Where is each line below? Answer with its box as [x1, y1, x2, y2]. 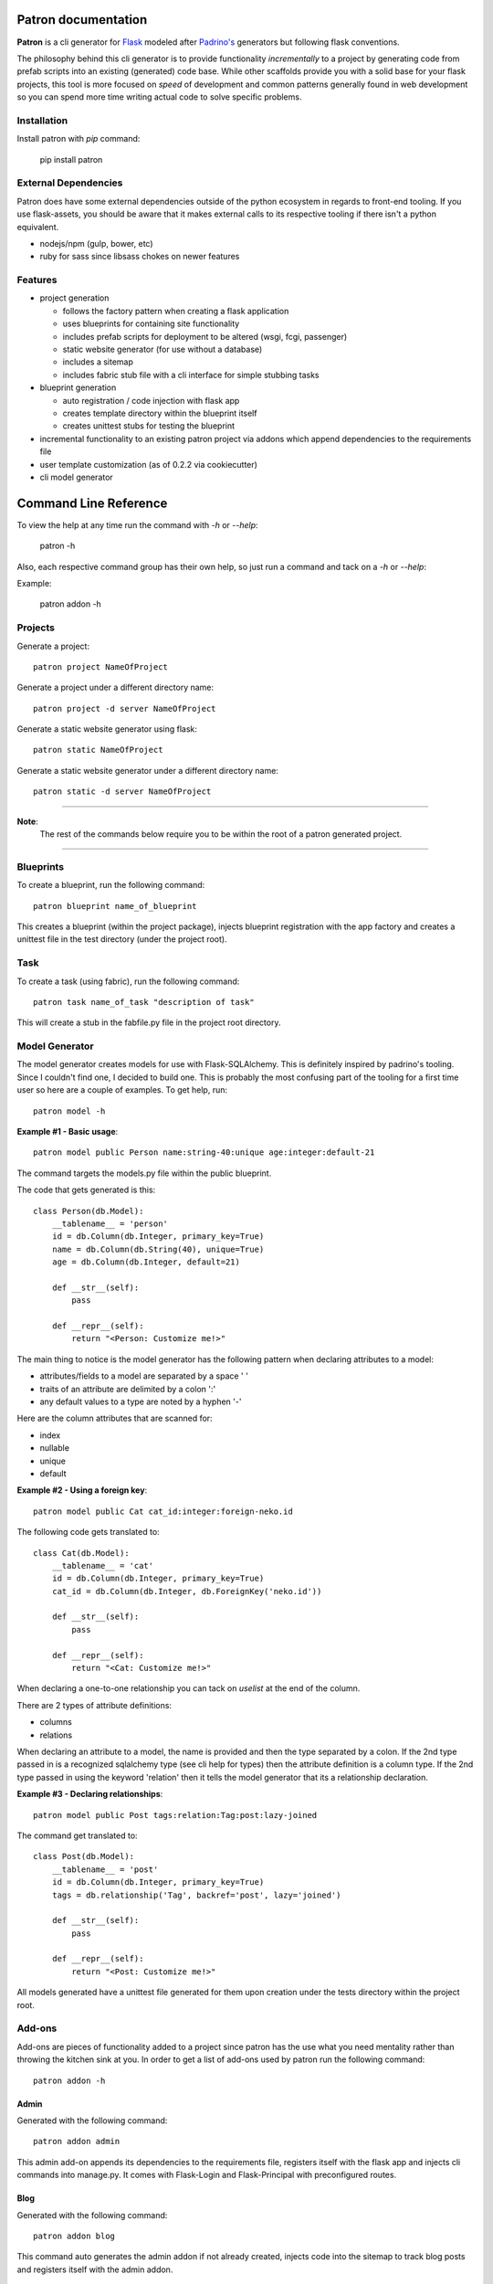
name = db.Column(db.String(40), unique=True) [51, 1243, 265, 1254]
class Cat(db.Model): [33, 1548, 130, 1558]
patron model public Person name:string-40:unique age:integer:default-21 [33, 1147, 375, 1158]
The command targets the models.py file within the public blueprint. [16, 1168, 272, 1179]
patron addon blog [33, 2230, 116, 2241]
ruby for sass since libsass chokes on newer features [39, 251, 240, 262]
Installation [16, 114, 68, 127]
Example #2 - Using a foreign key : [16, 1485, 148, 1496]
